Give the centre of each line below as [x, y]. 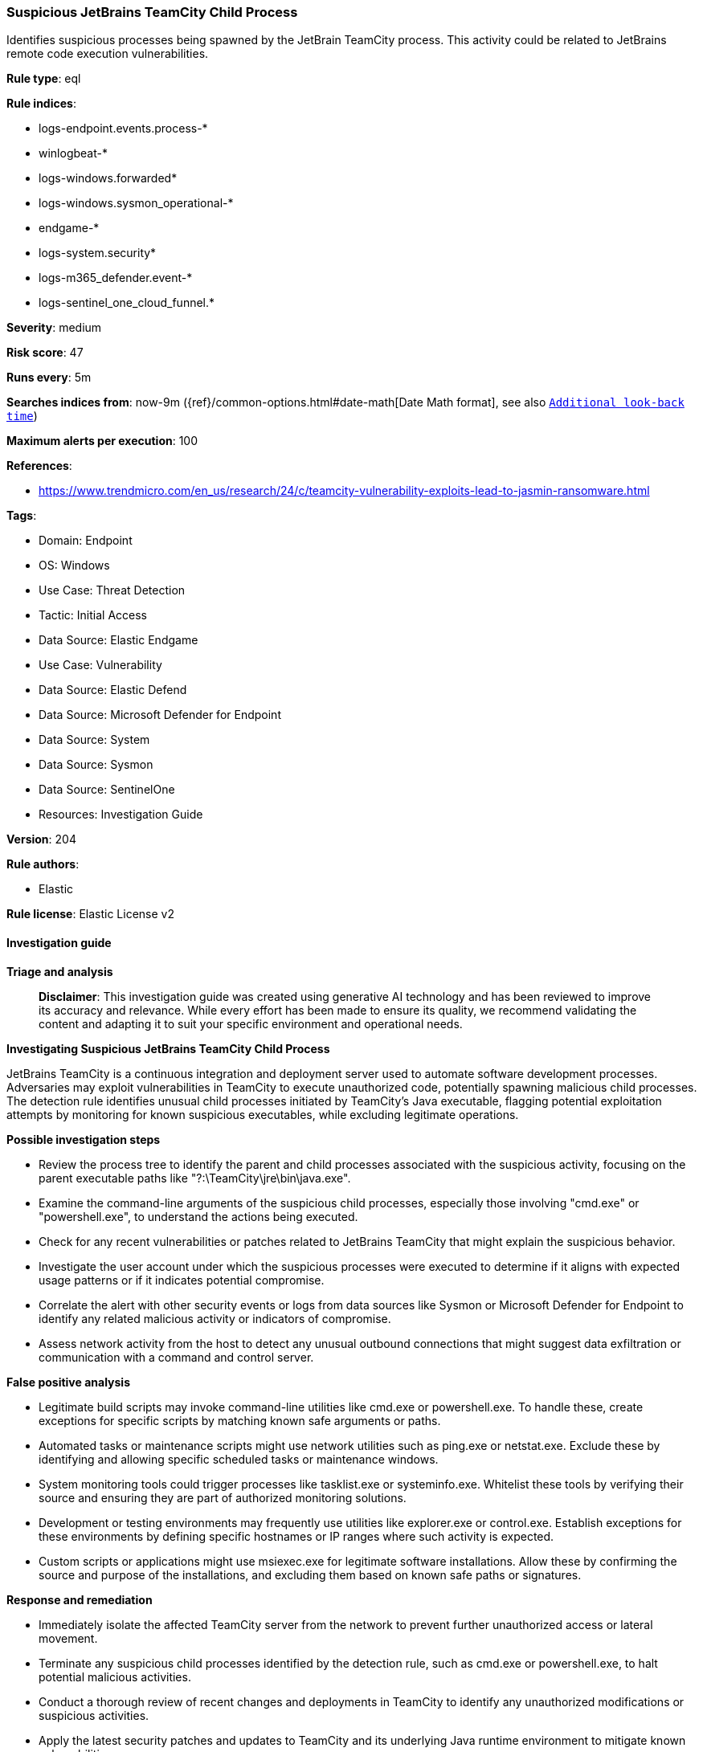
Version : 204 [41, 839]
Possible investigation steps [84, 1139]
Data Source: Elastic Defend [113, 690]
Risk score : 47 [45, 353]
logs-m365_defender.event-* [116, 278]
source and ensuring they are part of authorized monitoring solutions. [223, 1497]
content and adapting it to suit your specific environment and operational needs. [251, 1023]
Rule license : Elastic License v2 [90, 914]
